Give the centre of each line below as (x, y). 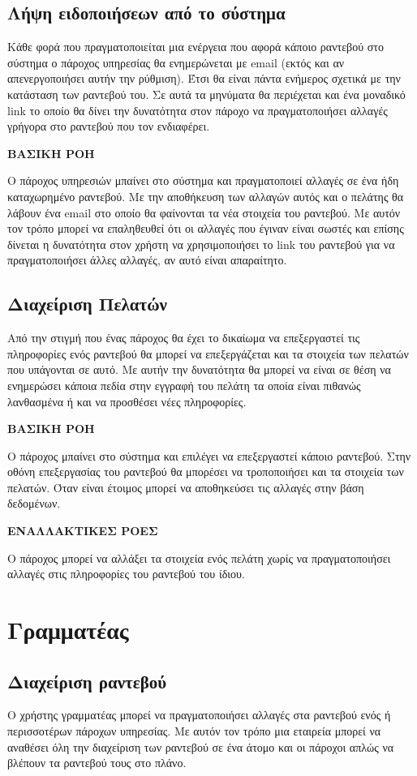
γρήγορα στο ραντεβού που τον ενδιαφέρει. (109, 126)
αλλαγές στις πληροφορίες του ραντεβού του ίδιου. (126, 574)
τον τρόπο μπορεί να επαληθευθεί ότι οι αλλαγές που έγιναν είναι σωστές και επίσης (206, 228)
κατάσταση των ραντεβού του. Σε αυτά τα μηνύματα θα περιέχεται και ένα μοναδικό (206, 94)
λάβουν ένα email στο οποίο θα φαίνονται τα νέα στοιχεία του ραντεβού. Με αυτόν (204, 212)
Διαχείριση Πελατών (87, 304)
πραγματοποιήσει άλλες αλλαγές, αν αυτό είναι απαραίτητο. (147, 260)
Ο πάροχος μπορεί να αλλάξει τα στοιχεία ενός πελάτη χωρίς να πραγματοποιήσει (199, 557)
